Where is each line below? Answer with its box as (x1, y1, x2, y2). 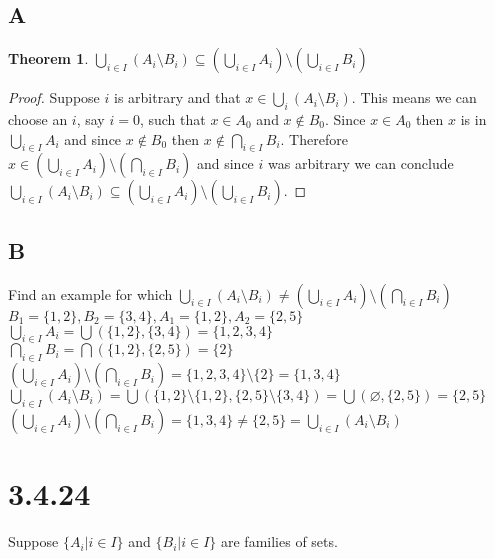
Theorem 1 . (8, 48, 89, 69)
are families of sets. (221, 531, 338, 552)
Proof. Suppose (8, 87, 100, 108)
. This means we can (351, 87, 477, 108)
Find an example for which (8, 283, 173, 304)
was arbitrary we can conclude (268, 153, 454, 174)
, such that (139, 109, 206, 129)
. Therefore (280, 128, 348, 149)
